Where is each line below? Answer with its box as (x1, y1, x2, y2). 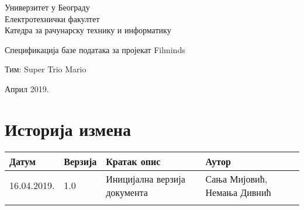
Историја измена (5, 117, 131, 141)
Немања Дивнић (205, 185, 271, 199)
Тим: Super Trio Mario (5, 63, 87, 75)
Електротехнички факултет (5, 12, 100, 24)
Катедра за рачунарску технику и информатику (5, 24, 171, 36)
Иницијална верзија (106, 171, 185, 185)
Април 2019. (5, 82, 49, 94)
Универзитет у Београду (5, 1, 90, 13)
